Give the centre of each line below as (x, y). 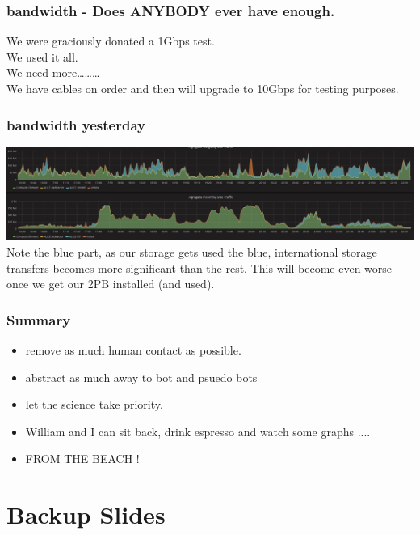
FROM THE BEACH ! (82, 459)
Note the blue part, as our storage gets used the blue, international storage (192, 252)
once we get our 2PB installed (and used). (111, 284)
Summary (39, 319)
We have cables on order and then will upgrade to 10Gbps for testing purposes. (203, 88)
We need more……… (53, 72)
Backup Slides (86, 514)
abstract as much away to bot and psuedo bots (141, 377)
